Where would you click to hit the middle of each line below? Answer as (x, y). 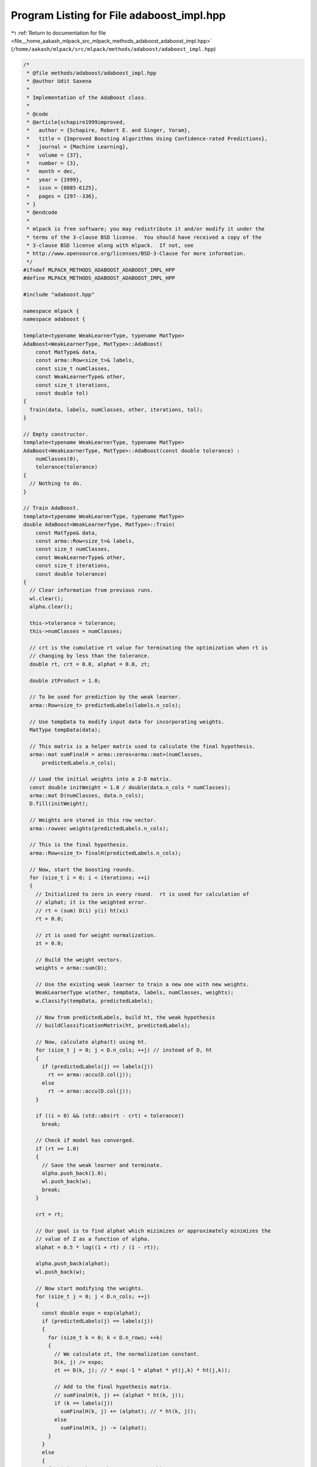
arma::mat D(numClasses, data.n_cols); (87, 796)
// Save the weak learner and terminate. (102, 1165)
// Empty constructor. (56, 434)
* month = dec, (51, 171)
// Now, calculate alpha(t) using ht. (91, 1042)
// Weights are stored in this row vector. (93, 820)
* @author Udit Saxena (59, 81)
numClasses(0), (57, 459)
